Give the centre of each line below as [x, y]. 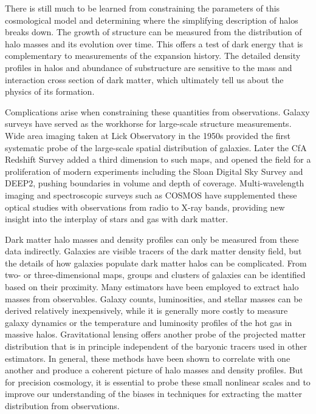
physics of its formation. [50, 91]
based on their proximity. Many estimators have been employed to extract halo [152, 287]
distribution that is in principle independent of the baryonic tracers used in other [156, 346]
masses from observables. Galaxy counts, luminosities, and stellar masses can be [154, 298]
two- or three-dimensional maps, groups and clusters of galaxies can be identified [155, 275]
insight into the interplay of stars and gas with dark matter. [117, 219]
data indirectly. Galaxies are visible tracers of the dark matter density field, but [153, 251]
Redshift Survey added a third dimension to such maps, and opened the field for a [158, 159]
